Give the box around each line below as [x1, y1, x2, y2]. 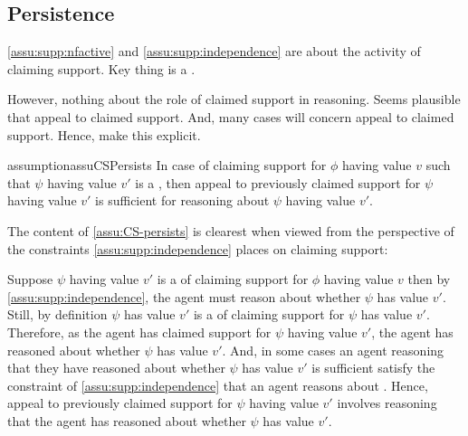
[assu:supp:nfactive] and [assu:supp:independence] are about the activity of [7, 42, 421, 61]
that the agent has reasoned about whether [7, 411, 246, 430]
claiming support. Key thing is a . [7, 59, 196, 78]
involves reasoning [337, 393, 437, 412]
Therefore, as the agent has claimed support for [7, 322, 272, 341]
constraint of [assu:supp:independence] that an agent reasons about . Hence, [7, 375, 428, 394]
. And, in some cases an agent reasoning [222, 340, 444, 359]
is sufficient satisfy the [311, 358, 435, 377]
